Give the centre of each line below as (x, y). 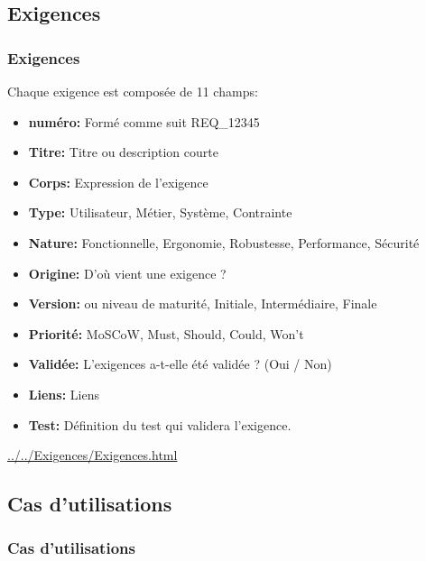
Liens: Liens (64, 394)
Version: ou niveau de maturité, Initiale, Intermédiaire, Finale (203, 303)
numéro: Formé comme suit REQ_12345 (144, 121)
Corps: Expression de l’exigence (118, 182)
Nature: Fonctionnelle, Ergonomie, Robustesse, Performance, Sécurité (224, 242)
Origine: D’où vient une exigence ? (127, 273)
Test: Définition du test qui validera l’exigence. (160, 424)
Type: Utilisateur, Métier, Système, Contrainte (160, 212)
